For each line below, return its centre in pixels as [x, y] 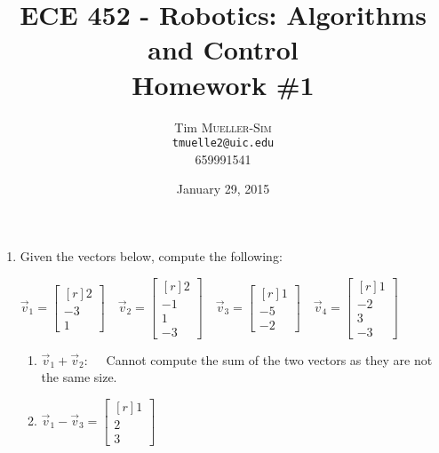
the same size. [79, 377]
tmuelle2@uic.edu [223, 143]
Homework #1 [223, 84]
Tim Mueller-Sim [223, 127]
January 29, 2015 [223, 189]
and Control [223, 49]
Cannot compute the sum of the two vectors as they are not [269, 359]
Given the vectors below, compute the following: [151, 255]
